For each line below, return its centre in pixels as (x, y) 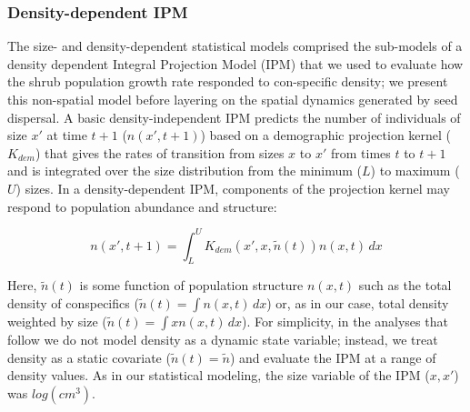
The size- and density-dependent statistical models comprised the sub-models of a (235, 46)
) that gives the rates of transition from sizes (160, 152)
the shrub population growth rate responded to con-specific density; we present (228, 81)
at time (67, 135)
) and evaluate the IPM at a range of (333, 357)
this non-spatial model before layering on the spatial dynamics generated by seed (233, 99)
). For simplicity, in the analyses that (345, 322)
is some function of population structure (191, 285)
